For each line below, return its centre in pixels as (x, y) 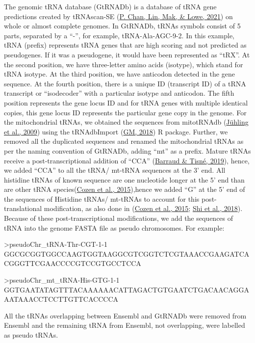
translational (23, 208)
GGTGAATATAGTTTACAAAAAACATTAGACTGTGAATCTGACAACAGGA (127, 289)
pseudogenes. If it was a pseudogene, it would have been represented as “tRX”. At (127, 54)
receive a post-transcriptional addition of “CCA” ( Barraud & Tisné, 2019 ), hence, (127, 160)
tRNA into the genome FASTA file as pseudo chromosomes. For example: (114, 227)
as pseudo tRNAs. (31, 335)
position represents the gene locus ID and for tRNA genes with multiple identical (126, 102)
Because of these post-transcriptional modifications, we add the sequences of (119, 218)
